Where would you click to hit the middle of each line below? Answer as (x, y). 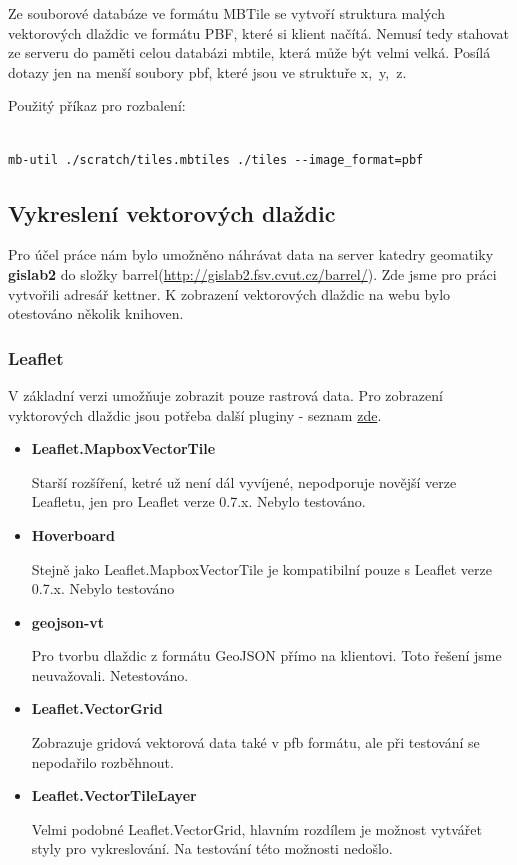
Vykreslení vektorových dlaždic (172, 212)
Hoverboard (73, 534)
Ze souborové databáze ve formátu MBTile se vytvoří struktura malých (226, 13)
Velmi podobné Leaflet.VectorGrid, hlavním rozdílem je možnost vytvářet (256, 828)
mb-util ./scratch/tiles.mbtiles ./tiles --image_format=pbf (216, 159)
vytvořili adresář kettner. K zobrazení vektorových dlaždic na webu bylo (229, 293)
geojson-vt (68, 621)
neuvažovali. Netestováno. (110, 674)
